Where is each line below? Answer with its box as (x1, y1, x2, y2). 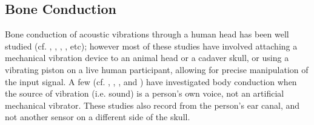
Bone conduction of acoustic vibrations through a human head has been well (5, 28, 289, 40)
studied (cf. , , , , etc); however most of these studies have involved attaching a (5, 39, 298, 52)
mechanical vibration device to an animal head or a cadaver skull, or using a (5, 51, 289, 64)
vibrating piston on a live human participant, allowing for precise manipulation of (5, 63, 309, 75)
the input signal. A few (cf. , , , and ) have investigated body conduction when (5, 75, 297, 88)
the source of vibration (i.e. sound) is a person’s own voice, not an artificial (5, 87, 284, 100)
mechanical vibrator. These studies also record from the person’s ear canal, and (5, 98, 300, 111)
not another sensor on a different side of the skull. (5, 111, 190, 123)
